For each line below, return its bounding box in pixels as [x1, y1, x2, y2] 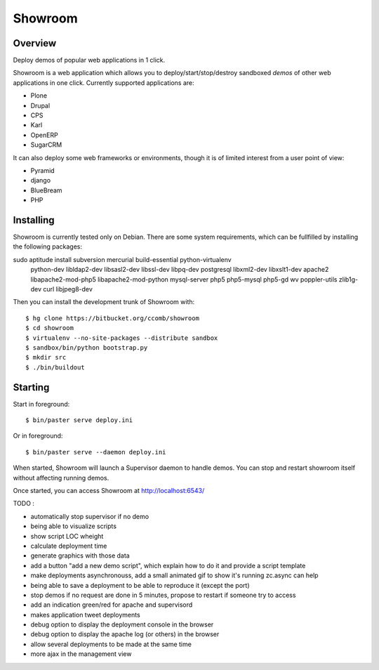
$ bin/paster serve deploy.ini [25, 416, 133, 424]
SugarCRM [30, 140, 62, 149]
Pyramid [30, 166, 55, 175]
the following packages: [13, 242, 82, 251]
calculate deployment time [30, 541, 107, 550]
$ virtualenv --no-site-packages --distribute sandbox [25, 334, 218, 342]
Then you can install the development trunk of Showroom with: [13, 298, 195, 306]
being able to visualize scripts [30, 522, 117, 530]
